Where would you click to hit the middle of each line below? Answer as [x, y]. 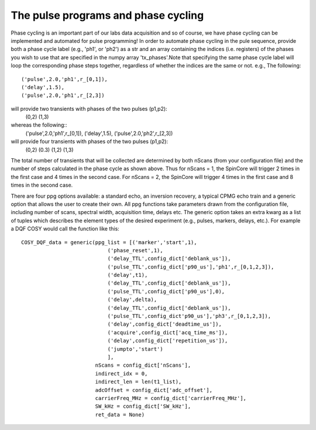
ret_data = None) [120, 414]
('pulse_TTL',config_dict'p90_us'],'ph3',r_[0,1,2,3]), [189, 316]
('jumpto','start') [135, 349]
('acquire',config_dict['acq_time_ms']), [168, 332]
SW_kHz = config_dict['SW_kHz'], [143, 407]
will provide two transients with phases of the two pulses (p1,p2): [89, 109]
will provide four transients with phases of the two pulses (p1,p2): [90, 141]
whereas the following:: [39, 125]
